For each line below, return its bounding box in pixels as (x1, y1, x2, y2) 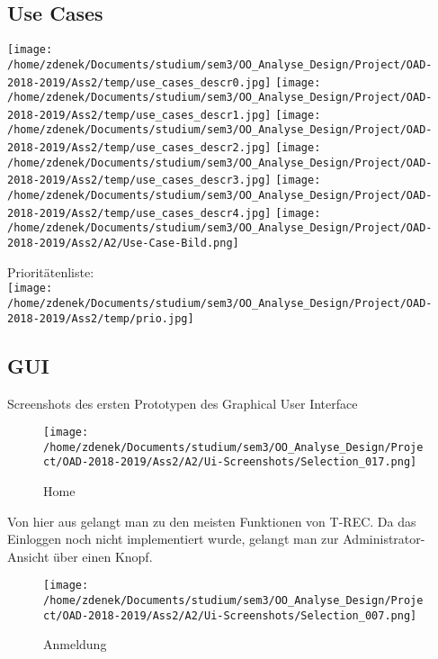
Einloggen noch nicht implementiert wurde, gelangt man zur (7, 529, 339, 548)
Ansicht (7, 546, 49, 565)
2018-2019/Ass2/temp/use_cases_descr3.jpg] (7, 174, 272, 187)
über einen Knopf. (53, 546, 153, 565)
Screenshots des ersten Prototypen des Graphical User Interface (7, 393, 358, 412)
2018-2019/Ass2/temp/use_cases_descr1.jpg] (7, 108, 272, 122)
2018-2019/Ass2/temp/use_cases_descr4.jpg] (7, 206, 272, 220)
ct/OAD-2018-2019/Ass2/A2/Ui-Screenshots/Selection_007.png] (43, 609, 417, 622)
